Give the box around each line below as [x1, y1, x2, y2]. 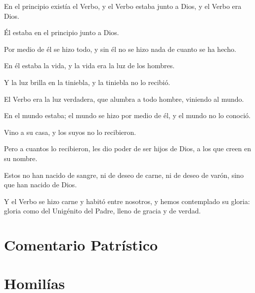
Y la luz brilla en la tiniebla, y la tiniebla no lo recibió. [4, 77, 170, 87]
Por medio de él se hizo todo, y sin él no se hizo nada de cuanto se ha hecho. [4, 43, 236, 54]
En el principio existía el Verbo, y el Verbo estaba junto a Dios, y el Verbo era [4, 1, 242, 11]
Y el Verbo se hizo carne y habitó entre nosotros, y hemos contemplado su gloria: [4, 196, 250, 206]
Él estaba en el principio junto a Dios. [4, 27, 119, 38]
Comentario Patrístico [4, 235, 158, 255]
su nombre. [4, 153, 38, 163]
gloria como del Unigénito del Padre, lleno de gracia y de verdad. [4, 206, 201, 216]
